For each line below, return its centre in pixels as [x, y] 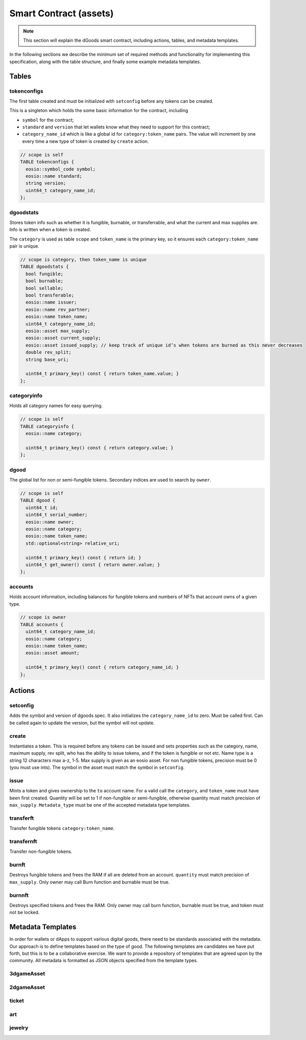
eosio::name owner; [50, 522]
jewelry [19, 1028]
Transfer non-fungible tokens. [41, 851]
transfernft [23, 841]
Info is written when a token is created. [50, 230]
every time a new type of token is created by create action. [85, 141]
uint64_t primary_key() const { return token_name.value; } [102, 374]
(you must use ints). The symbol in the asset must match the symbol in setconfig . [97, 767]
